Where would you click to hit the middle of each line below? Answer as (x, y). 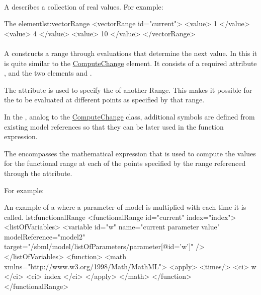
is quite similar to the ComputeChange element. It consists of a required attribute (130, 63)
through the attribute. (38, 173)
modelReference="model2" (45, 236)
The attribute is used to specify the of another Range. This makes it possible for (128, 90)
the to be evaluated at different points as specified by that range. (104, 100)
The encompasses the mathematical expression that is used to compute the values (130, 153)
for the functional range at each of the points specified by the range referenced (125, 163)
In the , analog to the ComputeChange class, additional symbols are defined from (129, 116)
